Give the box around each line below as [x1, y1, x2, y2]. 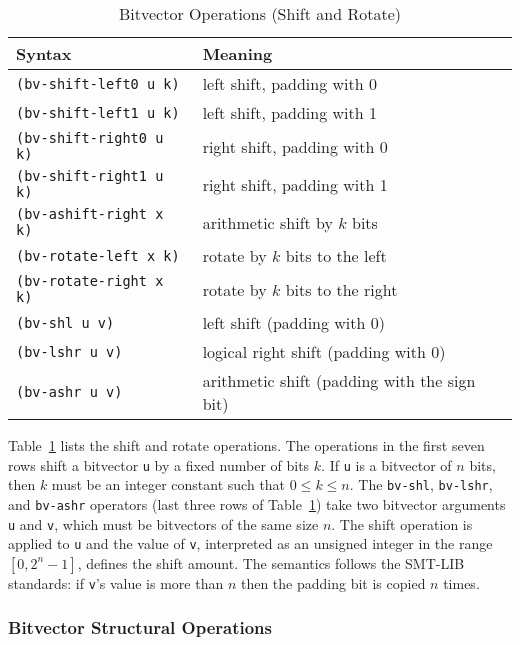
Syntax [16, 42, 72, 65]
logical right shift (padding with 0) [202, 340, 446, 363]
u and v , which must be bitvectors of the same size [8, 513, 319, 534]
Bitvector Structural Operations [8, 615, 272, 640]
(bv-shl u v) [16, 314, 115, 331]
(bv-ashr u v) [16, 384, 123, 400]
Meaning [202, 42, 273, 65]
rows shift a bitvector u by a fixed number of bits [8, 454, 310, 475]
